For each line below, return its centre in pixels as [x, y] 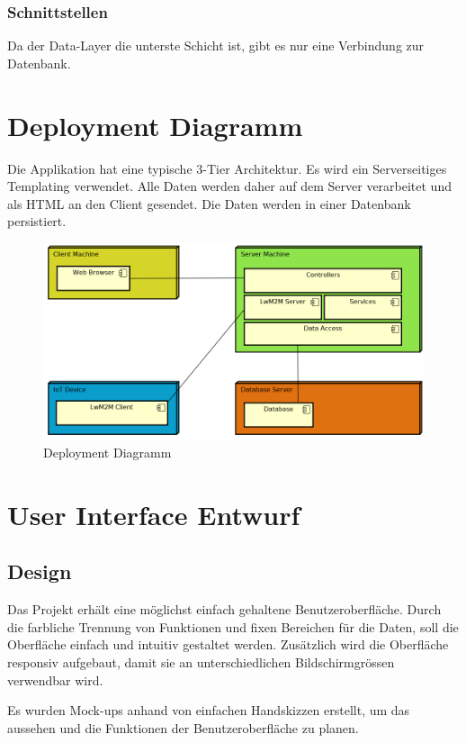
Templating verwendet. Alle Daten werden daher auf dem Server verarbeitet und [229, 186]
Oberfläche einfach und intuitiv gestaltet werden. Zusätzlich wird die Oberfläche [228, 644]
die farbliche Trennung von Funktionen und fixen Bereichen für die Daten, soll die [233, 626]
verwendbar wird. [55, 680]
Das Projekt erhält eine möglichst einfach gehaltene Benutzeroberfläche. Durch [224, 609]
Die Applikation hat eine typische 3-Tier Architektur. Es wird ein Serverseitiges [227, 168]
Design [40, 571]
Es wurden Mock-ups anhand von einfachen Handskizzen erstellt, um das [209, 710]
